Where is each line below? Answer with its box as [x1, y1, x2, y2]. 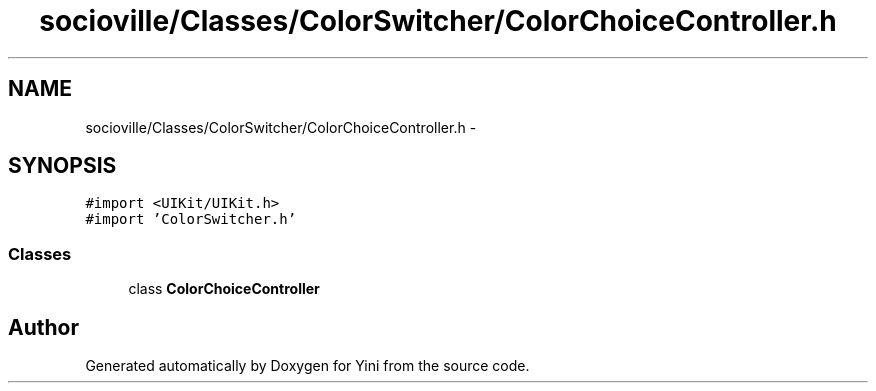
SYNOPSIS [8, 153, 117, 179]
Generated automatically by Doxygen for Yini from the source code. [85, 357, 530, 375]
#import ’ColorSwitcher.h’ [85, 211, 297, 228]
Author [8, 314, 79, 340]
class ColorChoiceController [128, 280, 320, 298]
